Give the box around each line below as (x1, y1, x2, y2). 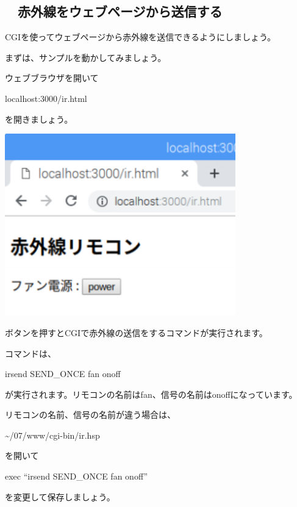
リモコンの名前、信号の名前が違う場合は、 (5, 408, 176, 421)
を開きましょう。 (5, 112, 73, 125)
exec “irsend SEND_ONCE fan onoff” (5, 470, 148, 483)
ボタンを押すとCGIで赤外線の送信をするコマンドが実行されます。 (5, 326, 268, 339)
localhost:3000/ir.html (5, 92, 87, 104)
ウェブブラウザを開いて (5, 71, 99, 84)
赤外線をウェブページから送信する (17, 2, 223, 21)
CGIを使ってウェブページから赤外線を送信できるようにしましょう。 (5, 31, 276, 43)
